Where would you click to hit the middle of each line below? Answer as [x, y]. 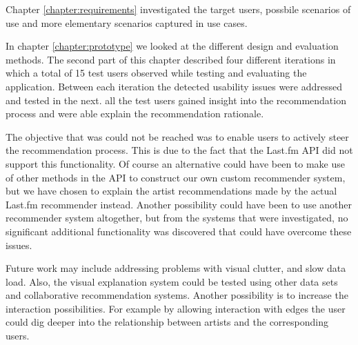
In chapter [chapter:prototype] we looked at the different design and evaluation [172, 46]
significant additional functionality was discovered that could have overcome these [179, 231]
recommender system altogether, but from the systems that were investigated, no [177, 218]
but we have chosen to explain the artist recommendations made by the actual [171, 191]
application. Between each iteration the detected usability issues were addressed [174, 86]
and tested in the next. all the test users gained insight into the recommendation [176, 100]
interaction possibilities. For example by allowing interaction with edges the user [176, 308]
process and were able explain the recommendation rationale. [135, 114]
